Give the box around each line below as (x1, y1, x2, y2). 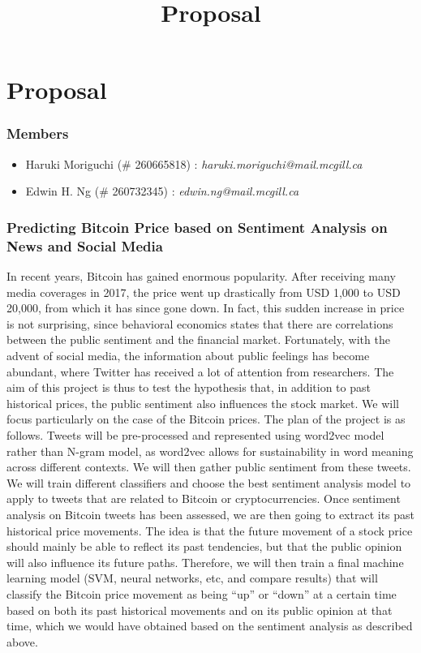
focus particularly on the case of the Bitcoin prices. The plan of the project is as (6, 410, 406, 427)
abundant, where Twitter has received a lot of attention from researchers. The (6, 363, 394, 380)
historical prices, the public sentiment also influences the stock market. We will (6, 394, 399, 411)
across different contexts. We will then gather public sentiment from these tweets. (6, 458, 411, 475)
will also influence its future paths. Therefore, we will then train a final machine (6, 553, 404, 570)
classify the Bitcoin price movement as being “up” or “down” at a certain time (6, 585, 397, 602)
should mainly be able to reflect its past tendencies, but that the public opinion (6, 538, 402, 555)
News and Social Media (6, 235, 163, 256)
